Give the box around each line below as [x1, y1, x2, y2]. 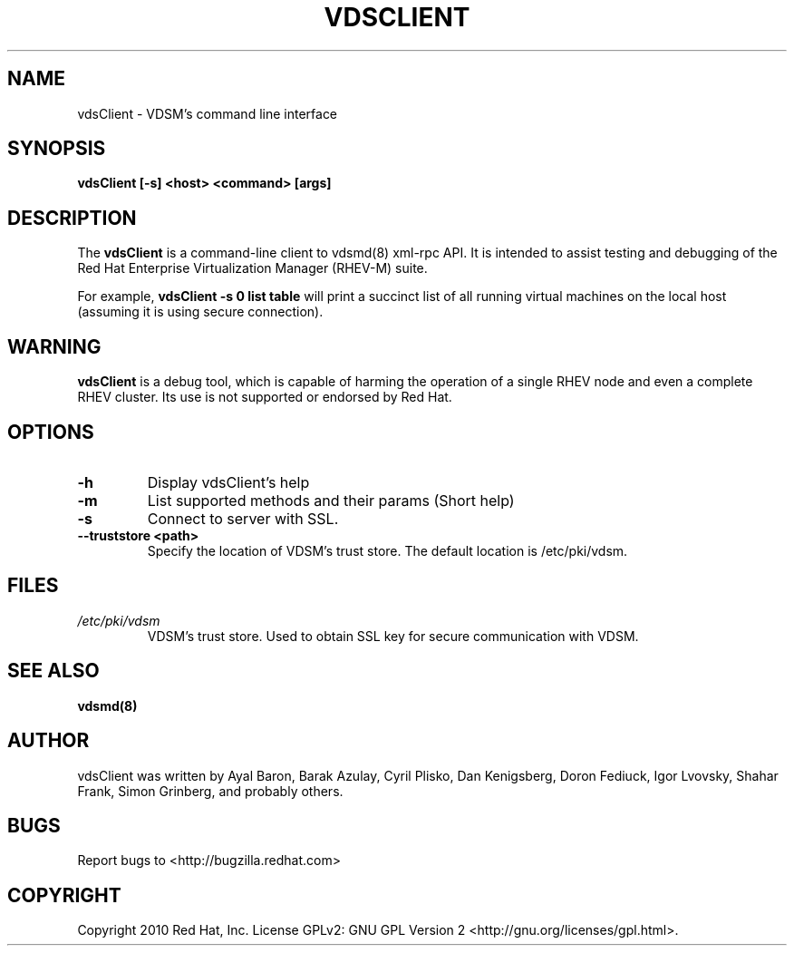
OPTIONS [7, 420, 94, 443]
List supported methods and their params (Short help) [147, 491, 515, 510]
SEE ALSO [7, 659, 100, 683]
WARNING [7, 335, 102, 358]
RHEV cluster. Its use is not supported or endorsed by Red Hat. [77, 389, 452, 405]
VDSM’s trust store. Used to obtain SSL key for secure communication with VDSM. [147, 627, 639, 644]
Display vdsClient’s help [147, 472, 310, 491]
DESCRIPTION [7, 206, 137, 229]
